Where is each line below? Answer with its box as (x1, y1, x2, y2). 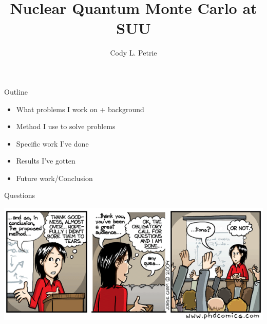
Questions (4, 190, 35, 201)
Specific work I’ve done (16, 138, 89, 149)
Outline (4, 86, 28, 97)
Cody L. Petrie (110, 47, 157, 58)
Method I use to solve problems (16, 121, 116, 132)
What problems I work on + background (16, 103, 144, 114)
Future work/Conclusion (16, 172, 93, 183)
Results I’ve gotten (16, 155, 75, 166)
